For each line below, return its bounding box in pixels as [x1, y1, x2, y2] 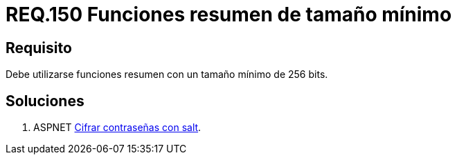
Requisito [6, 39, 72, 57]
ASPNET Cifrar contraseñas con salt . [33, 121, 201, 134]
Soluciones [6, 92, 84, 110]
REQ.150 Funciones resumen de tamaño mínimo [6, 3, 452, 26]
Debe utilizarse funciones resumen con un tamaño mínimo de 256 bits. [6, 68, 328, 81]
